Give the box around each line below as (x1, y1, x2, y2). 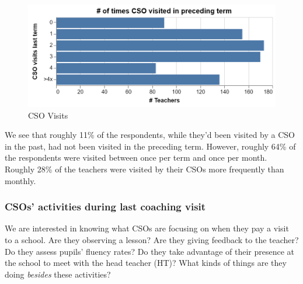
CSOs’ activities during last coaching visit (5, 199, 206, 214)
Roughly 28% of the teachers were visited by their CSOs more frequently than (5, 162, 284, 175)
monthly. (5, 174, 36, 186)
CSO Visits (28, 109, 68, 121)
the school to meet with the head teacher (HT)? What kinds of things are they (5, 257, 287, 269)
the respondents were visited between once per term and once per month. (5, 151, 267, 164)
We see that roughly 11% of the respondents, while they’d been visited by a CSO (5, 129, 295, 141)
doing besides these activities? (5, 268, 111, 280)
